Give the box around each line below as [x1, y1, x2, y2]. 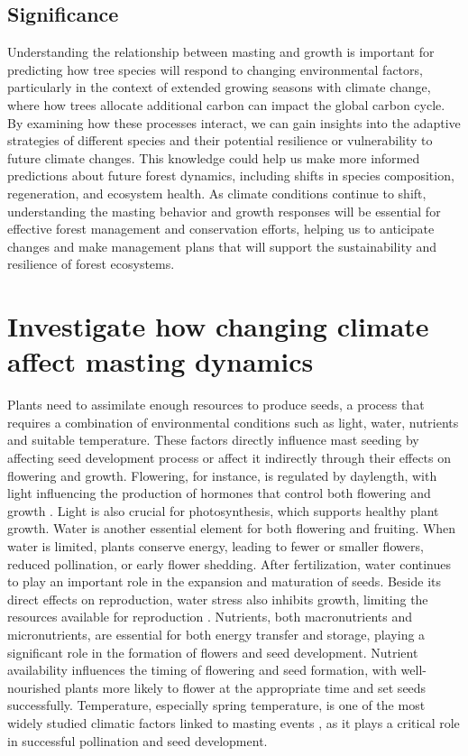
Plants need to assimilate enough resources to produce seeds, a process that [7, 395, 425, 414]
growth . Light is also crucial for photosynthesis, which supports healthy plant [7, 501, 439, 520]
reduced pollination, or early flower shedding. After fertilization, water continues [7, 554, 452, 573]
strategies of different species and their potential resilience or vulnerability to [7, 131, 433, 150]
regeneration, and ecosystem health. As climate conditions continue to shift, [7, 183, 427, 202]
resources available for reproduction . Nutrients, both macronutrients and [7, 607, 413, 626]
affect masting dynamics [7, 343, 314, 380]
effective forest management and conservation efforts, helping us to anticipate [7, 219, 435, 238]
